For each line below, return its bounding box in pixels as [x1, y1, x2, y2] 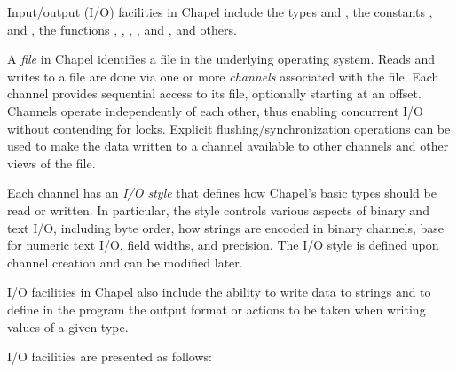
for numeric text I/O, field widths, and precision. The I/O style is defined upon [7, 236, 439, 254]
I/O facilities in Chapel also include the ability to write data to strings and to [7, 283, 431, 301]
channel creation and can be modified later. [7, 252, 243, 271]
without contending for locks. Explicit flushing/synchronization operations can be [7, 119, 451, 137]
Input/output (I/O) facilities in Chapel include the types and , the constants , [7, 3, 433, 20]
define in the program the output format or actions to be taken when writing [7, 299, 426, 318]
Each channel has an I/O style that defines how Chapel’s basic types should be [7, 183, 437, 202]
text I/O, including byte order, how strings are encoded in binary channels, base [7, 218, 445, 236]
